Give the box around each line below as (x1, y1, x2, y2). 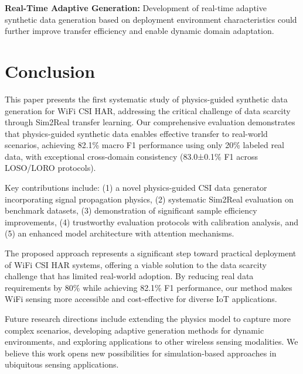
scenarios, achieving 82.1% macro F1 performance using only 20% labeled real (5, 139, 284, 151)
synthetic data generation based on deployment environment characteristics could (5, 13, 297, 25)
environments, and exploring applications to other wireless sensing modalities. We (5, 335, 298, 348)
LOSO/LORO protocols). (5, 162, 96, 174)
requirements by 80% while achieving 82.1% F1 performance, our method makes (5, 281, 292, 293)
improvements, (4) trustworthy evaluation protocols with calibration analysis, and (5, 215, 299, 228)
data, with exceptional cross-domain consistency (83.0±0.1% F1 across (5, 150, 258, 162)
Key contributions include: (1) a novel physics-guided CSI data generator (5, 181, 267, 194)
